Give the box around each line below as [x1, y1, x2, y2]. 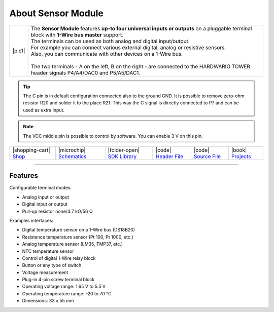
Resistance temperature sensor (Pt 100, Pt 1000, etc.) [22, 233, 134, 240]
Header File [155, 152, 184, 160]
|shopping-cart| [12, 146, 50, 153]
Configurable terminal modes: [9, 185, 72, 191]
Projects [231, 152, 251, 160]
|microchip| [58, 146, 86, 153]
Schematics [58, 152, 87, 160]
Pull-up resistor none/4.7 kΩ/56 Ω [22, 208, 93, 214]
